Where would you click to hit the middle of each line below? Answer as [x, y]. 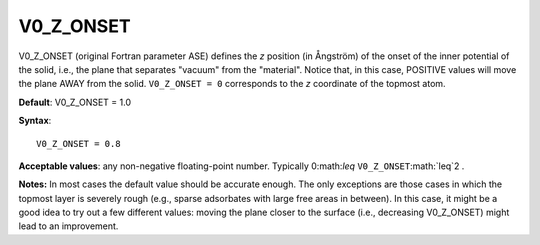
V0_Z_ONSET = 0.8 [78, 143]
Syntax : [35, 121]
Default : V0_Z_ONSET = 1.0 [75, 102]
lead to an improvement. [68, 226]
